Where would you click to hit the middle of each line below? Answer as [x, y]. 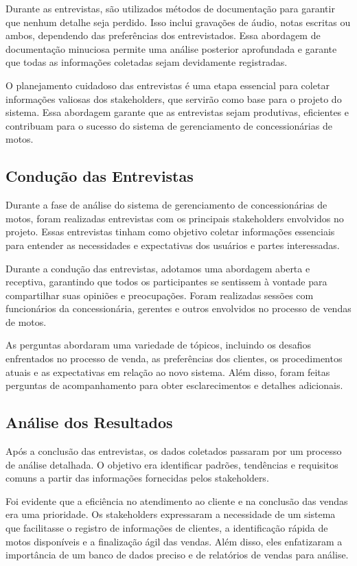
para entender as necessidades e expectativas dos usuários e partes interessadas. [173, 245]
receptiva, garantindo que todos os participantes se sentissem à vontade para [166, 282]
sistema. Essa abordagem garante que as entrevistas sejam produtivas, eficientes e [177, 112]
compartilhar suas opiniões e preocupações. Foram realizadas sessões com [160, 295]
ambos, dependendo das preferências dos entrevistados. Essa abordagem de [163, 35]
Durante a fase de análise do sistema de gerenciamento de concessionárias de [166, 205]
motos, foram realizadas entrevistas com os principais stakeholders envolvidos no [175, 218]
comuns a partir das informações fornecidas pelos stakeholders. [137, 478]
